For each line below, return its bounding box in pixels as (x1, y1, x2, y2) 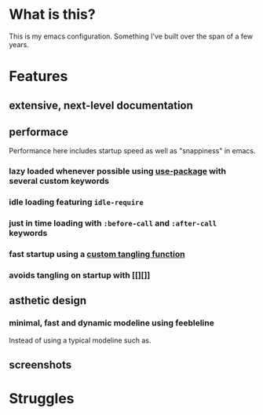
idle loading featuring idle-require (9, 196, 144, 207)
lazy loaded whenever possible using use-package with (9, 166, 227, 177)
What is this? (9, 6, 97, 24)
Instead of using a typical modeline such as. (9, 336, 152, 345)
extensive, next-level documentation (9, 98, 193, 112)
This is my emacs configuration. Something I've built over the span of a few (9, 31, 254, 41)
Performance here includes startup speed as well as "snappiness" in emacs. (9, 146, 256, 156)
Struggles (9, 390, 75, 408)
